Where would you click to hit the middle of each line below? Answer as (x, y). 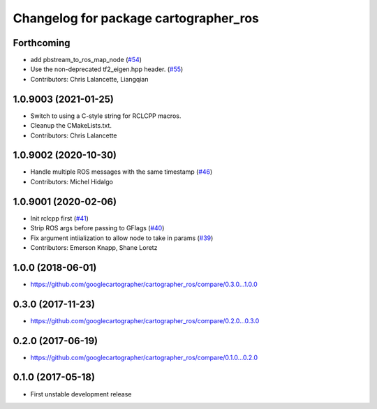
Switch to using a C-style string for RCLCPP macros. (106, 116)
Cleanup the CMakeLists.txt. (71, 126)
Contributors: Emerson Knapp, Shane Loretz (94, 247)
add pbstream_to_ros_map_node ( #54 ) (86, 60)
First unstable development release (81, 394)
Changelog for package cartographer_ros (136, 18)
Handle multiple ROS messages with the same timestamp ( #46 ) (121, 172)
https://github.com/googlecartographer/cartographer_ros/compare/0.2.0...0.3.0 (145, 320)
